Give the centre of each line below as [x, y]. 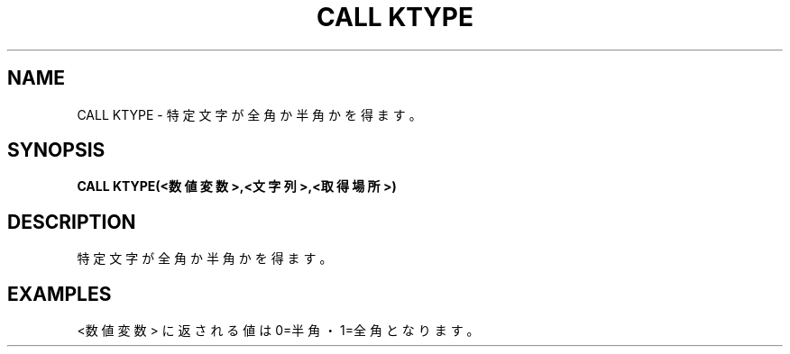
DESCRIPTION [72, 222]
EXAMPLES [60, 294]
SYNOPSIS [56, 150]
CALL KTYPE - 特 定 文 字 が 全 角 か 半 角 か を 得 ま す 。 [249, 114]
